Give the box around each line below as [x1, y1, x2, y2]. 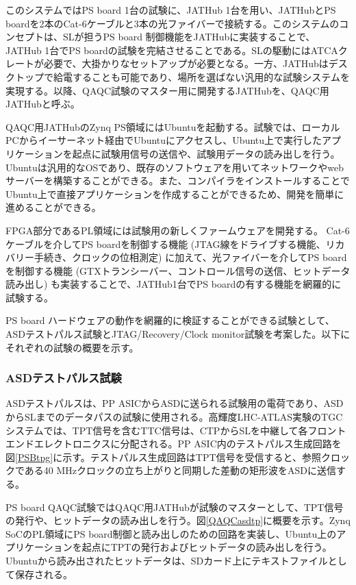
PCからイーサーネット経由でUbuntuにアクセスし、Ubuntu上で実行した [5, 133, 322, 147]
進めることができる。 [5, 200, 101, 214]
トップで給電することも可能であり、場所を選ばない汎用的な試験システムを [14, 69, 350, 84]
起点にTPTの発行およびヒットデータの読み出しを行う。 [81, 540, 332, 554]
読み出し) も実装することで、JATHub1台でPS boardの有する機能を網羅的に [5, 277, 342, 291]
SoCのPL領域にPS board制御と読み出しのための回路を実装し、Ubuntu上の [5, 526, 337, 540]
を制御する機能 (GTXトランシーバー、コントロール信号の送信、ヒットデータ [5, 263, 351, 277]
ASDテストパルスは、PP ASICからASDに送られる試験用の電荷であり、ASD [5, 396, 344, 410]
